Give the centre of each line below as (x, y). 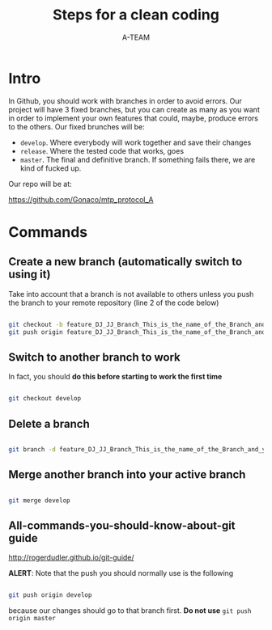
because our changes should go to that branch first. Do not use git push (130, 611)
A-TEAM (136, 37)
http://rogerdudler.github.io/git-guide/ (72, 558)
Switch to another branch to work (94, 357)
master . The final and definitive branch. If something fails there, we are (138, 159)
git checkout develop (45, 399)
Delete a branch (49, 423)
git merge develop (39, 500)
